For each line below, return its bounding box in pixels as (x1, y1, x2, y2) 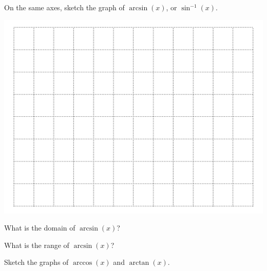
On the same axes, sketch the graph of (4, 2, 125, 12)
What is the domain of (4, 222, 75, 233)
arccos (72, 259, 92, 267)
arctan (129, 259, 149, 267)
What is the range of (4, 239, 69, 250)
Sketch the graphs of (4, 257, 69, 267)
